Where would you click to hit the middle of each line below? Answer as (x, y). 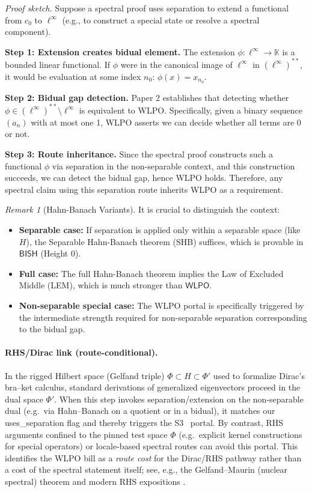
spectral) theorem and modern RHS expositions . (95, 481)
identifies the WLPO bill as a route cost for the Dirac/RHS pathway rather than (153, 457)
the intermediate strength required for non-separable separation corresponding (163, 317)
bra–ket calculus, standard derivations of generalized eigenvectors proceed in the (153, 387)
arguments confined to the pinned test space (86, 434)
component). (28, 32)
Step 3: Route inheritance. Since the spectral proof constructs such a (139, 154)
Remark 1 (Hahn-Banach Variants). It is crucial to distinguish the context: (142, 209)
